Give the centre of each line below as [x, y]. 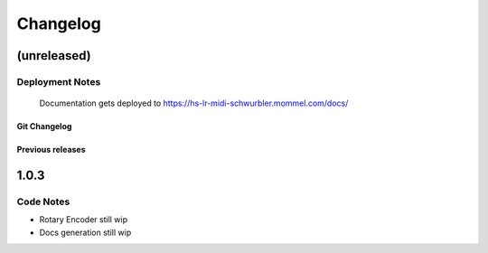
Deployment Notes [59, 81]
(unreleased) [54, 56]
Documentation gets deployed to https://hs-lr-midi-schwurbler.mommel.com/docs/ [194, 103]
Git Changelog [44, 126]
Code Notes [43, 201]
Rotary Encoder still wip [84, 220]
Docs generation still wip [85, 232]
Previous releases [51, 150]
